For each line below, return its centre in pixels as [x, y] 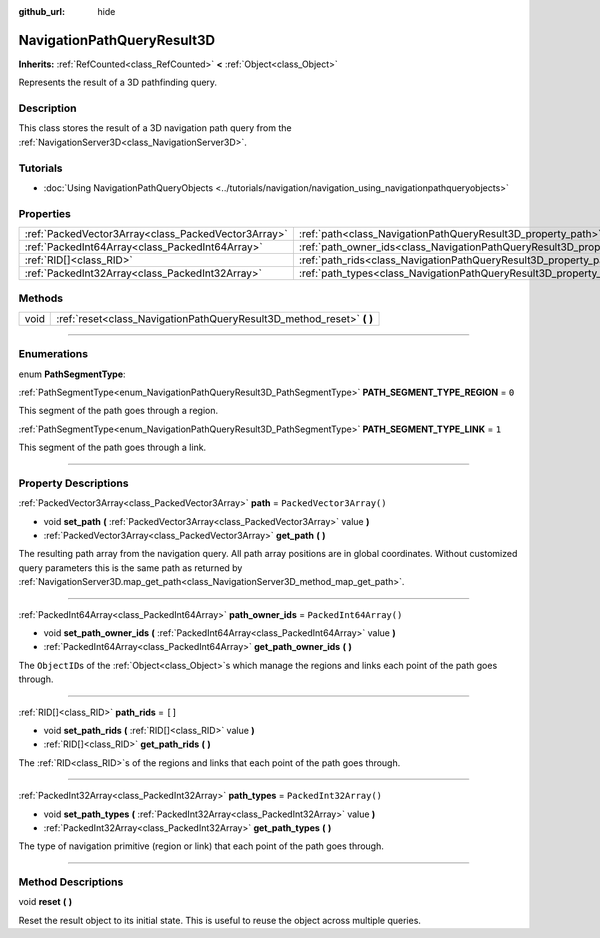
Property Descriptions [73, 483]
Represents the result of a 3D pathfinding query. [118, 82]
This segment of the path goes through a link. [112, 447]
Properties [45, 213]
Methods [41, 298]
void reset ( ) [45, 902]
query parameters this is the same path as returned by [130, 567]
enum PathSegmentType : [72, 374]
